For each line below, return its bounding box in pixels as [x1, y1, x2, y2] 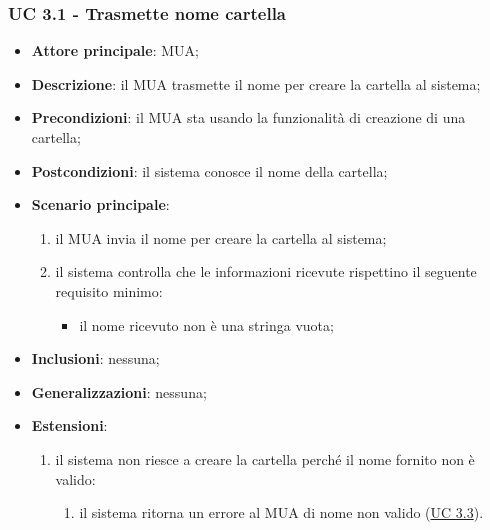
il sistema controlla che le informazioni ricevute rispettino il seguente [55, 261, 477, 282]
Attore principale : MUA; [31, 40, 199, 61]
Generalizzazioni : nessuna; [31, 381, 207, 402]
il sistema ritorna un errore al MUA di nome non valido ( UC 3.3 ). [79, 502, 484, 523]
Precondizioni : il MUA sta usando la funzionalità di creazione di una [31, 107, 466, 128]
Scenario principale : [31, 194, 170, 215]
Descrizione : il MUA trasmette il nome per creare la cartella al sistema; [31, 73, 481, 94]
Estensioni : [31, 415, 108, 436]
